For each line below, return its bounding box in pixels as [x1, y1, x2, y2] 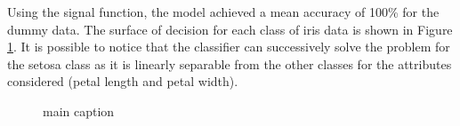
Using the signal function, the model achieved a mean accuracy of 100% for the [7, 3, 440, 20]
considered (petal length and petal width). [7, 72, 238, 91]
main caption [43, 101, 115, 120]
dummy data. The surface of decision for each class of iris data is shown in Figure [7, 20, 453, 38]
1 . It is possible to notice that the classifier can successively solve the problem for [7, 37, 450, 56]
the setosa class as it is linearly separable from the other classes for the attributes [7, 54, 452, 73]
